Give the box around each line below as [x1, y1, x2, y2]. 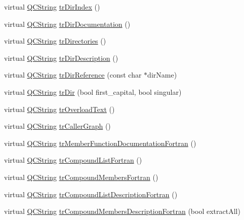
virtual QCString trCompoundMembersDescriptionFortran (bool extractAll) [4, 206, 240, 216]
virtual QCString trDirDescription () [4, 52, 118, 63]
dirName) [147, 69, 177, 80]
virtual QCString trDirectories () [4, 35, 106, 46]
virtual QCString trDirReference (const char [4, 69, 142, 80]
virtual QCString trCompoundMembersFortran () [4, 171, 158, 182]
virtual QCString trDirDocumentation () [4, 18, 131, 29]
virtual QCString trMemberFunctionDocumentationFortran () [4, 137, 196, 148]
